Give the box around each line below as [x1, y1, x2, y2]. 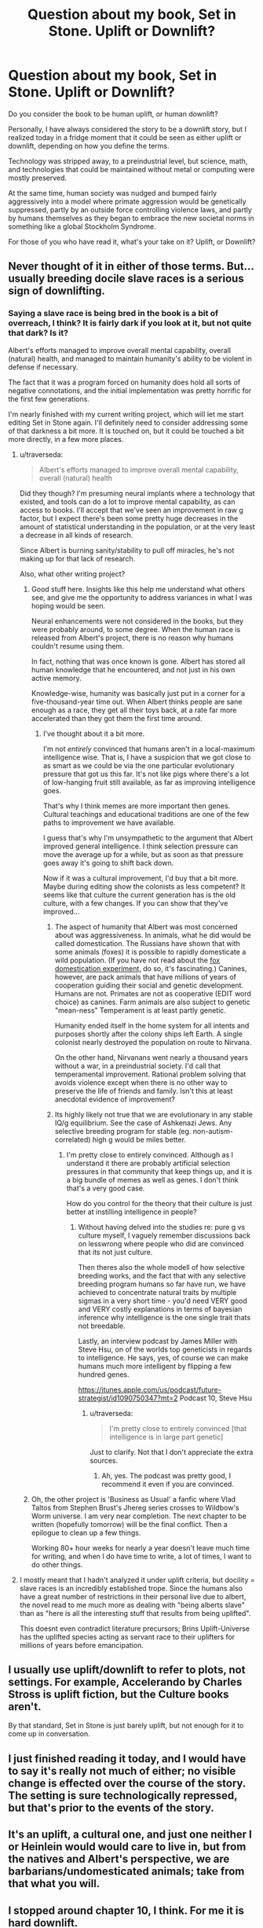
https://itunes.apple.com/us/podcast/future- [78, 1385, 221, 1394]
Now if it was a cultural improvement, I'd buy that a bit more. [42, 873, 239, 882]
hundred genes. [78, 1370, 130, 1379]
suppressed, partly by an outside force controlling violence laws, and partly [8, 204, 253, 214]
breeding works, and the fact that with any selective [78, 1271, 246, 1280]
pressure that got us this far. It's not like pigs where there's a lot [42, 769, 250, 778]
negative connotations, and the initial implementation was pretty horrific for [8, 385, 252, 395]
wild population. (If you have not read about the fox [54, 955, 221, 965]
